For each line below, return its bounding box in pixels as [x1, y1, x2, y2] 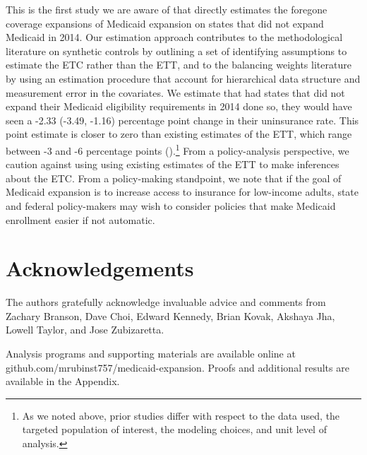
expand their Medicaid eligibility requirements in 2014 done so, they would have [6, 99, 352, 114]
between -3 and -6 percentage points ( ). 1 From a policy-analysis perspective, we [6, 141, 349, 158]
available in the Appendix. [6, 374, 120, 389]
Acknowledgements [6, 254, 194, 283]
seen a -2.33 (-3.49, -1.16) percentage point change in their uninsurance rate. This [6, 112, 359, 127]
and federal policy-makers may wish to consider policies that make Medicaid [6, 198, 336, 213]
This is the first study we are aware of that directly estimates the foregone [6, 2, 327, 16]
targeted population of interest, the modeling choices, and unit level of [22, 422, 327, 437]
